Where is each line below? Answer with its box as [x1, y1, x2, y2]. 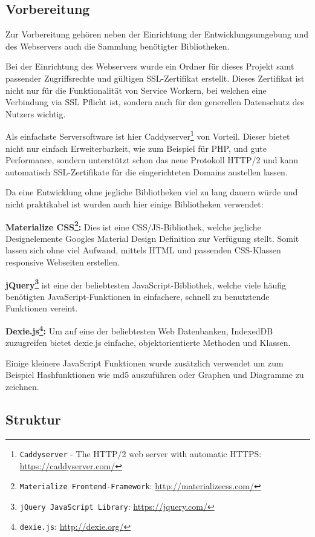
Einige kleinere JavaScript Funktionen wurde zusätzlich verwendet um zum [5, 356, 284, 369]
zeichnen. [5, 380, 39, 393]
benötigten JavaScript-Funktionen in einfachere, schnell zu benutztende [5, 290, 270, 302]
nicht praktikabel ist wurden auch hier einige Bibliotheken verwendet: [5, 197, 264, 210]
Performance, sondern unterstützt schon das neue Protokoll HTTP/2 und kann [5, 154, 299, 166]
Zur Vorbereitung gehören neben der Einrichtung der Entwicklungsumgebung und [5, 28, 308, 41]
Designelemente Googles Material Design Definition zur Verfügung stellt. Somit [5, 232, 299, 244]
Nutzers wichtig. [5, 107, 66, 120]
